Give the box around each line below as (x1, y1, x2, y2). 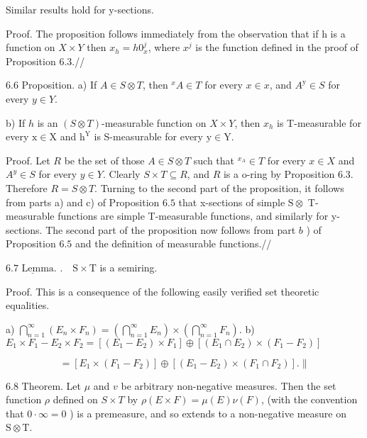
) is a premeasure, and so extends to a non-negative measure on (70, 405, 346, 420)
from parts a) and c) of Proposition (6, 194, 160, 209)
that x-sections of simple (178, 194, 285, 209)
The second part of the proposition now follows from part (45, 222, 296, 237)
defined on (53, 392, 98, 407)
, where (148, 40, 180, 55)
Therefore (6, 180, 48, 195)
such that (193, 152, 235, 167)
